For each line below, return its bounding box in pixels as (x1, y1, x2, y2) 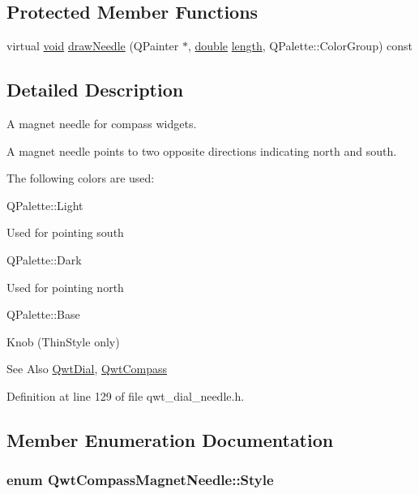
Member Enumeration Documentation (6, 427, 334, 452)
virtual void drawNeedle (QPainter (6, 37, 179, 54)
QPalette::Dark (6, 251, 82, 268)
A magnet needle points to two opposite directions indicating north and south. (6, 142, 397, 159)
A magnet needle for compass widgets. (6, 115, 197, 131)
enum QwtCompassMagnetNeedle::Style (6, 470, 274, 490)
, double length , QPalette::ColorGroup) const (187, 37, 413, 54)
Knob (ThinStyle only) (6, 333, 120, 350)
